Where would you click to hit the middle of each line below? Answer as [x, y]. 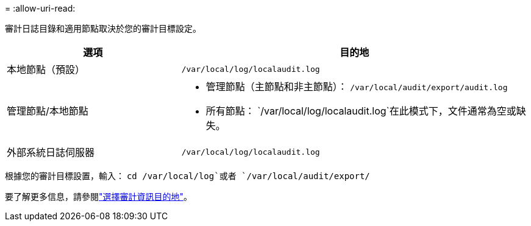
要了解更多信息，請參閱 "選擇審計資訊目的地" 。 [99, 196]
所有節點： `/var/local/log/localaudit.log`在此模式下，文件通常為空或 [361, 111]
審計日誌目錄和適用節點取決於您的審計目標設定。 [103, 28]
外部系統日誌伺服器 [51, 152]
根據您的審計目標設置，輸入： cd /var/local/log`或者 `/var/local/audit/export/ [187, 176]
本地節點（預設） [46, 69]
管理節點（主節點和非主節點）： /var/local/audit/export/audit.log [357, 87]
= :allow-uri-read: [40, 8]
